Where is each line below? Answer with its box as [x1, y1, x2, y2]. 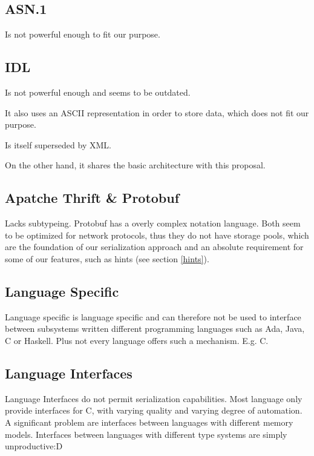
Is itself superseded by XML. [5, 138, 111, 151]
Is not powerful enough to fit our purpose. [5, 28, 160, 41]
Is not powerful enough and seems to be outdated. [5, 86, 191, 98]
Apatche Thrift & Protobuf [5, 188, 180, 207]
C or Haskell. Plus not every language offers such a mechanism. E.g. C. [5, 334, 269, 346]
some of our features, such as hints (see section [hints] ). [5, 252, 209, 265]
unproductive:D [5, 440, 63, 452]
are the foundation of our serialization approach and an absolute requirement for [5, 240, 304, 253]
